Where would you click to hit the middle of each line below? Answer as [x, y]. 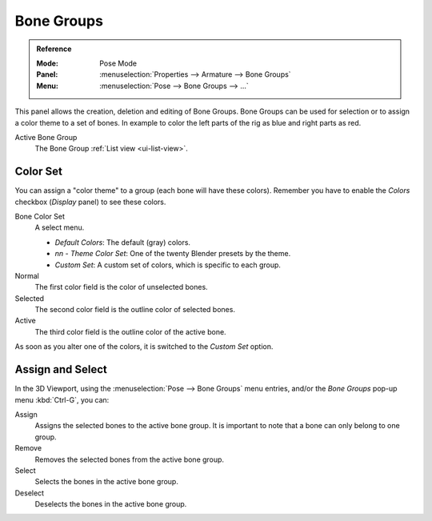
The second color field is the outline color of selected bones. [135, 310]
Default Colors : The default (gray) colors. [123, 242]
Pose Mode [118, 63]
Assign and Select [61, 369]
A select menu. [60, 227]
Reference [54, 49]
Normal [27, 275]
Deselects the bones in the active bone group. [111, 504]
